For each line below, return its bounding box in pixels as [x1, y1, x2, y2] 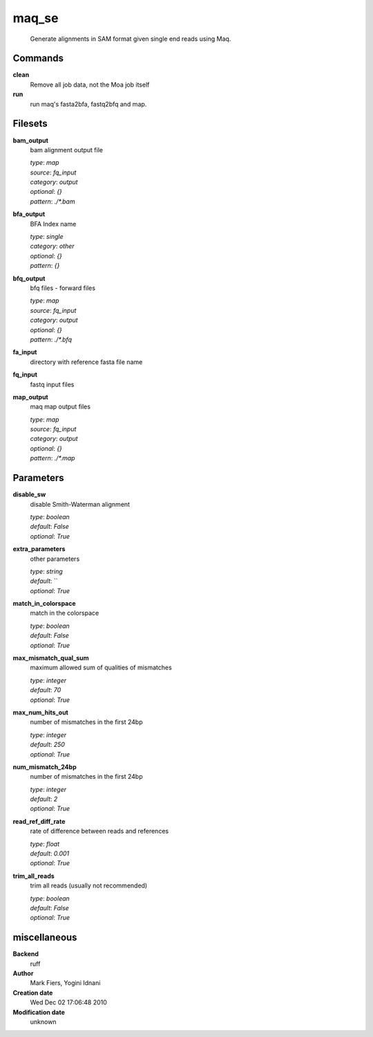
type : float [30, 840, 60, 848]
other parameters [30, 554, 80, 563]
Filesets [12, 118, 48, 129]
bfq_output [12, 274, 46, 282]
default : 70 [30, 686, 61, 694]
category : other [30, 242, 75, 251]
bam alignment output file [30, 145, 104, 154]
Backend [12, 950, 39, 958]
